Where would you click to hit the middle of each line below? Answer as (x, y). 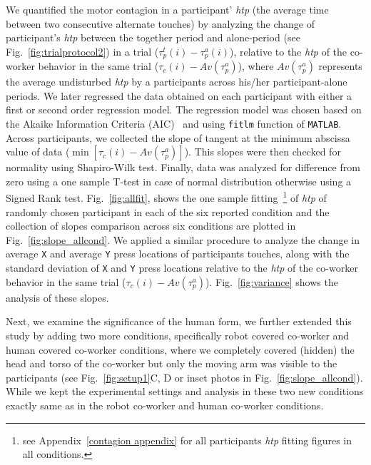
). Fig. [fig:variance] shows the (272, 281)
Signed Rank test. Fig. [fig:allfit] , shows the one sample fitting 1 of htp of (166, 197)
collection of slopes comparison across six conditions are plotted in (151, 226)
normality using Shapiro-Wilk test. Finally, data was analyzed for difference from (183, 167)
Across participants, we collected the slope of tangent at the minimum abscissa (178, 137)
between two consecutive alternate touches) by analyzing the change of (160, 23)
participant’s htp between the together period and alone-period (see (153, 37)
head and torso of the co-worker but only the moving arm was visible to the (172, 363)
